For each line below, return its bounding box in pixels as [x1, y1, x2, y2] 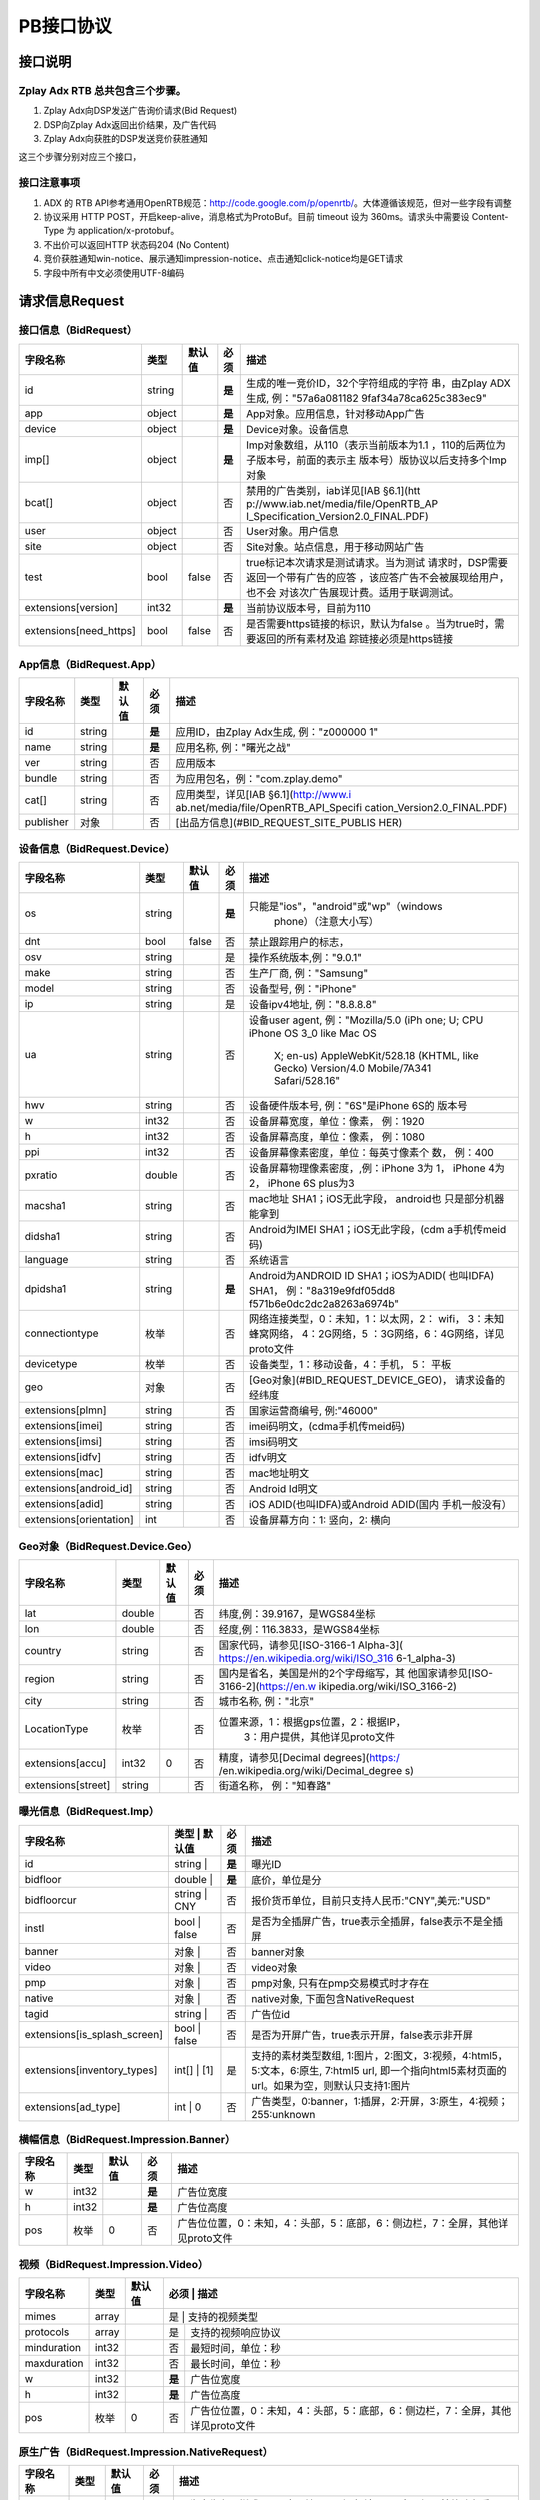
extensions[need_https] [24, 623, 137, 637]
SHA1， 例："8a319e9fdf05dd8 [248, 1284, 396, 1298]
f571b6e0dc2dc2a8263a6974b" [248, 1297, 400, 1311]
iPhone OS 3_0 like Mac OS [248, 1026, 377, 1040]
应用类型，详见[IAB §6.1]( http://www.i [175, 788, 352, 802]
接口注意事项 [18, 176, 81, 190]
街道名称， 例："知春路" [218, 1778, 332, 1792]
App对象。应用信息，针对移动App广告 [245, 406, 425, 420]
